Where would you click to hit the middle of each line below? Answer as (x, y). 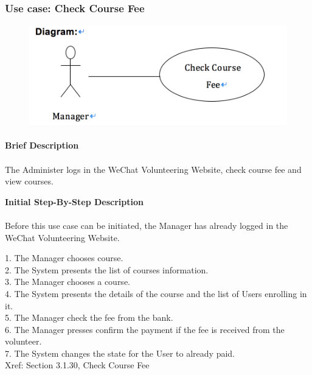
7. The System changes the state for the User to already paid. (120, 353)
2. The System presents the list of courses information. (107, 269)
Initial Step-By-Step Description (74, 201)
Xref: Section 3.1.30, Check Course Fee (77, 365)
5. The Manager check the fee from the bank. (89, 317)
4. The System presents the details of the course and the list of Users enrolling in (156, 293)
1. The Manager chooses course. (64, 258)
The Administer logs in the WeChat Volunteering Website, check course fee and (153, 169)
